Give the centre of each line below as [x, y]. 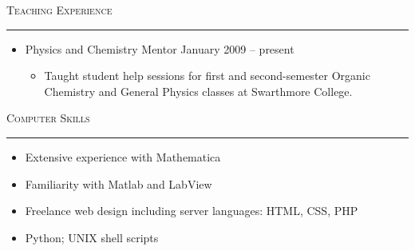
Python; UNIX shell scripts [92, 237]
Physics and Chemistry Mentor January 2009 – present [160, 48]
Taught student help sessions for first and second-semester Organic [207, 76]
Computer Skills [48, 118]
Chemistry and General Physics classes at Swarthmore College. [198, 91]
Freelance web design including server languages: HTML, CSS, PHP [192, 211]
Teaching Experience [59, 10]
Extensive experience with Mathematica [123, 156]
